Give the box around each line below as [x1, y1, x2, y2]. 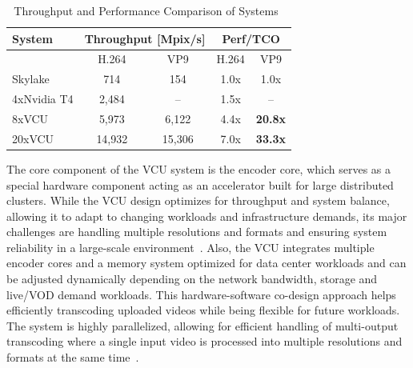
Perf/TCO [222, 30, 280, 46]
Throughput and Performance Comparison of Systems [14, 2, 279, 18]
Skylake [12, 70, 50, 87]
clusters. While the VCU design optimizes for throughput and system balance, [6, 192, 390, 209]
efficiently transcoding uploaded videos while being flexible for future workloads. [6, 302, 400, 318]
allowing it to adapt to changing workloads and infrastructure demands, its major [6, 207, 407, 224]
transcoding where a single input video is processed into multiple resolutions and [6, 333, 403, 350]
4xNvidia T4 [12, 90, 74, 107]
